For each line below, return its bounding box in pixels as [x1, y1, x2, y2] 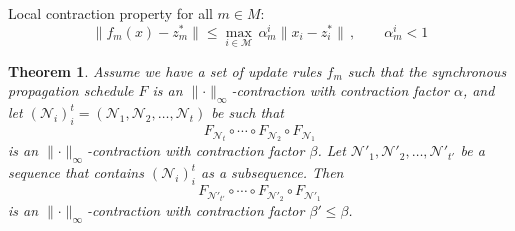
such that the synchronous [347, 60, 507, 81]
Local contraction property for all [8, 3, 213, 23]
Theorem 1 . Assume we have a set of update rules [8, 60, 322, 81]
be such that [211, 102, 284, 123]
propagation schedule [8, 80, 134, 101]
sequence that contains [8, 162, 144, 183]
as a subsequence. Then [201, 162, 344, 183]
